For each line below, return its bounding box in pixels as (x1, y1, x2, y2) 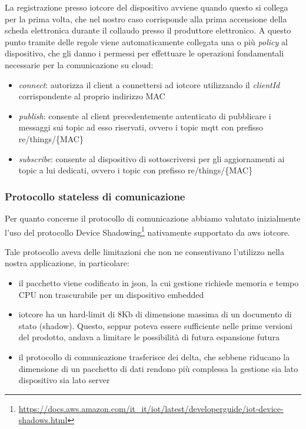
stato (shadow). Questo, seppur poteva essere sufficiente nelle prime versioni (18, 319, 292, 331)
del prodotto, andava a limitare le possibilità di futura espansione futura (18, 331, 280, 343)
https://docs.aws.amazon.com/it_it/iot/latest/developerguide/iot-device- (18, 402, 284, 414)
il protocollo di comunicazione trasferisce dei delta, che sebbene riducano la (18, 350, 290, 363)
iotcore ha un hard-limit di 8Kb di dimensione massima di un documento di (18, 308, 292, 320)
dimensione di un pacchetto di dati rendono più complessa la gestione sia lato (18, 362, 298, 374)
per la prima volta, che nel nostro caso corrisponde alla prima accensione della (5, 12, 287, 25)
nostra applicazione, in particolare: (5, 257, 129, 269)
